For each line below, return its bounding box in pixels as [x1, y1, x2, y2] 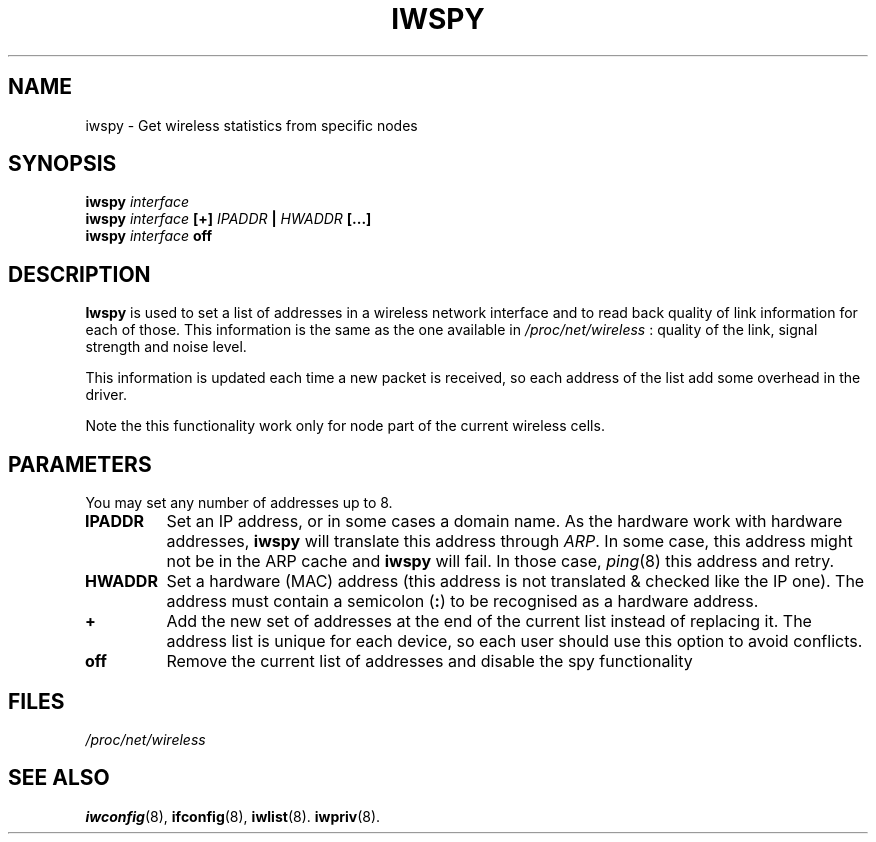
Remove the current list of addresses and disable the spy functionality [166, 651, 693, 672]
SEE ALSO [8, 765, 110, 791]
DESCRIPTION [8, 261, 151, 287]
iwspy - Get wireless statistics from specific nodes [85, 116, 418, 134]
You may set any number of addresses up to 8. [85, 494, 393, 512]
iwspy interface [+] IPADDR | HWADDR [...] [85, 210, 372, 228]
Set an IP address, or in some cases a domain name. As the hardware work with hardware [166, 511, 843, 532]
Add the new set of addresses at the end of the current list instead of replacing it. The [166, 611, 812, 632]
